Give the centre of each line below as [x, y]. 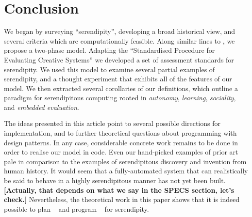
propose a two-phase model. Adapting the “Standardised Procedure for [109, 50]
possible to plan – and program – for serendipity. [76, 209]
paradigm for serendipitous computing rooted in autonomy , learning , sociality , [120, 98]
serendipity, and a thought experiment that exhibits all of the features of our [118, 79]
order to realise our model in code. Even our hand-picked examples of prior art [121, 152]
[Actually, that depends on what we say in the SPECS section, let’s [119, 190]
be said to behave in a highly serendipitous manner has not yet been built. [115, 180]
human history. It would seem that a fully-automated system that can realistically [126, 171]
